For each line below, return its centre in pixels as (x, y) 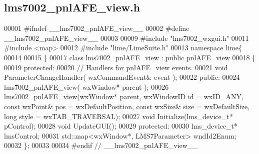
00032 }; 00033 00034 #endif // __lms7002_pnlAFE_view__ (101, 145)
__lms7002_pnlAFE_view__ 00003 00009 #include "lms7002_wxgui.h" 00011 (126, 38)
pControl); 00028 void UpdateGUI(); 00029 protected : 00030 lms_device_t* (121, 126)
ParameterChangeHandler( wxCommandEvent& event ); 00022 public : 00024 (122, 77)
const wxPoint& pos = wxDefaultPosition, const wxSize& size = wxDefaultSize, (127, 106)
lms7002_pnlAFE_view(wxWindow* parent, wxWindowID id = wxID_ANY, (124, 96)
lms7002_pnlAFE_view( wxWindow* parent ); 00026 (86, 86)
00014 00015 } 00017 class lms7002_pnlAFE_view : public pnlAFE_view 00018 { (130, 57)
